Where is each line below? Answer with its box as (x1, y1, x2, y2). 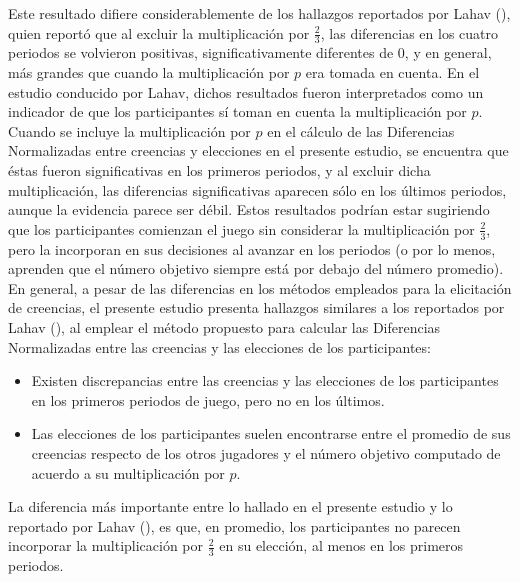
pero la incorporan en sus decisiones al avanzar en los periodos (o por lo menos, (8, 238, 496, 259)
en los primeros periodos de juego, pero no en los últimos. (31, 389, 385, 410)
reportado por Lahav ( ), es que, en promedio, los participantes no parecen (8, 515, 461, 536)
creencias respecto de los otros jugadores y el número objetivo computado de (31, 442, 501, 463)
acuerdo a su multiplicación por (31, 462, 225, 483)
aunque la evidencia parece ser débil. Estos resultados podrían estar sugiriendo (8, 199, 490, 220)
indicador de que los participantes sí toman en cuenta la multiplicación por (8, 101, 467, 122)
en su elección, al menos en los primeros (219, 535, 464, 556)
